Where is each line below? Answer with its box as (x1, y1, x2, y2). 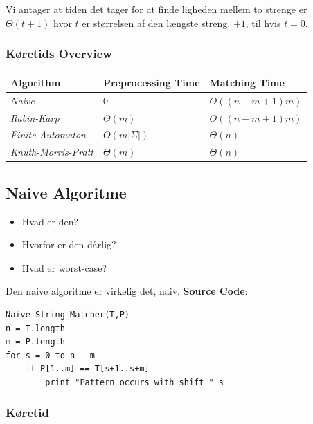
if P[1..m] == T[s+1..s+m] (25, 364, 150, 374)
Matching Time (209, 75, 285, 89)
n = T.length (6, 323, 65, 333)
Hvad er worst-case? (21, 260, 107, 275)
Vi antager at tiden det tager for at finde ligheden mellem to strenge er (6, 2, 307, 16)
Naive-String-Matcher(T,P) (6, 309, 129, 320)
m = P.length (6, 337, 65, 347)
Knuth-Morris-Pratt (10, 145, 93, 159)
